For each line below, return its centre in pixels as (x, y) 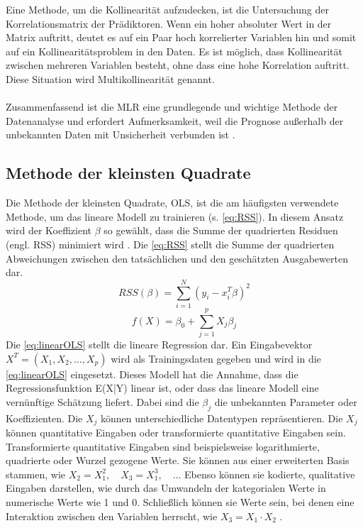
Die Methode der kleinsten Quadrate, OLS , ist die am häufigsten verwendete (172, 203)
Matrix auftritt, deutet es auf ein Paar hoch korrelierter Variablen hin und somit (181, 37)
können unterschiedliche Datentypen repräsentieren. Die (222, 418)
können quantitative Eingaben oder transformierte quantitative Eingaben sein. (176, 432)
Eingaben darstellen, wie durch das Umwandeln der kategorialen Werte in (166, 488)
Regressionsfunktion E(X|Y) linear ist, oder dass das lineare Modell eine (162, 388)
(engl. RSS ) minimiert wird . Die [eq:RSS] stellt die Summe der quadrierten (170, 244)
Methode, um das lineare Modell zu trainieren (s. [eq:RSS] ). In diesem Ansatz (175, 216)
